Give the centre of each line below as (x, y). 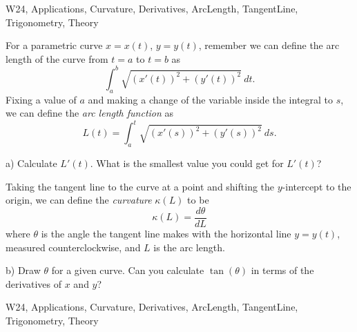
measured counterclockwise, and (73, 247)
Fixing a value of (41, 99)
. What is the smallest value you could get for (187, 163)
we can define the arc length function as (90, 113)
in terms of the (282, 270)
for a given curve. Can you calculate (128, 270)
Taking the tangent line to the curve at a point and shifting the (140, 186)
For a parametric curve (54, 45)
